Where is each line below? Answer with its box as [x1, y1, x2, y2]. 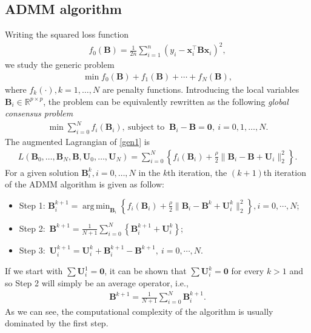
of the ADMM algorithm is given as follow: [5, 178, 164, 190]
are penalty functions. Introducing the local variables [102, 82, 299, 95]
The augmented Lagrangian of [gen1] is [5, 135, 150, 148]
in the [138, 166, 161, 178]
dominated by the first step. [5, 317, 109, 329]
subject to [127, 123, 165, 132]
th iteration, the [167, 166, 227, 178]
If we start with [5, 264, 63, 277]
